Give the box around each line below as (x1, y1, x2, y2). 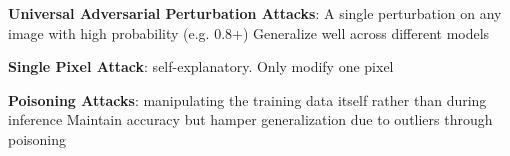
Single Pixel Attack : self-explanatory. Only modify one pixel (8, 56, 394, 77)
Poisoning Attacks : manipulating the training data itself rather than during (8, 89, 487, 110)
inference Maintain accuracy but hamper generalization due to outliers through (8, 109, 493, 130)
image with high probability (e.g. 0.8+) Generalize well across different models (8, 22, 490, 43)
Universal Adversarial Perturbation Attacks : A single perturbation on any (8, 3, 502, 23)
